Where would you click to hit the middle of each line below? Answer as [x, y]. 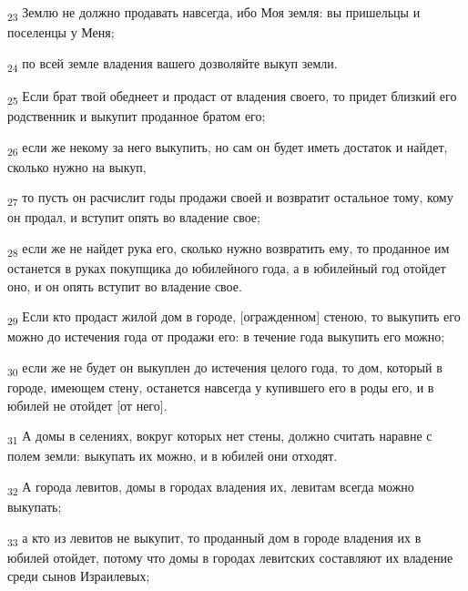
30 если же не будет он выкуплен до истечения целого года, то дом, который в [225, 368]
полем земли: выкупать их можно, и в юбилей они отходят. [173, 456]
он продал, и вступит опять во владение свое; [134, 217]
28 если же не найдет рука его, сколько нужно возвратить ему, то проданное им [229, 249]
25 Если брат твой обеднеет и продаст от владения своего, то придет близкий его [232, 97]
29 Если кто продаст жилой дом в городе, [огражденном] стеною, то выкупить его [234, 318]
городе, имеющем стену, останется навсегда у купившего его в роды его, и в [221, 387]
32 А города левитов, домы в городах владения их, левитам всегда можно [211, 488]
